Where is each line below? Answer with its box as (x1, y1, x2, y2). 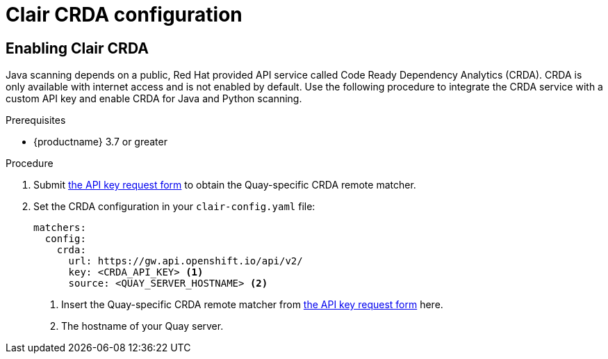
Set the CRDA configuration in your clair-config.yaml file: (33, 200, 315, 213)
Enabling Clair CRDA (6, 39, 149, 57)
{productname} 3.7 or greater (33, 136, 167, 148)
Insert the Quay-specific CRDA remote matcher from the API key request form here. (61, 298, 443, 311)
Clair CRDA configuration (6, 3, 243, 26)
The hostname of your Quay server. (61, 320, 224, 333)
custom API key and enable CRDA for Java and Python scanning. (6, 93, 302, 105)
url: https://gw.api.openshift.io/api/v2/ (68, 255, 303, 267)
